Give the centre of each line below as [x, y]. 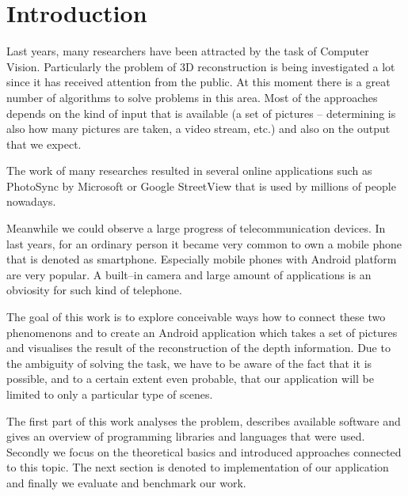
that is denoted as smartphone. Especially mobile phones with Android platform [202, 259]
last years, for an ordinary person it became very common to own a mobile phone [204, 243]
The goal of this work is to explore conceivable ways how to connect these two [196, 317]
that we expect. [44, 144]
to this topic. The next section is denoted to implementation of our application [198, 467]
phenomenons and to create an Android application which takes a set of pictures [202, 332]
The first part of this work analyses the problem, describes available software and [204, 420]
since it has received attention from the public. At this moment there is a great [198, 82]
